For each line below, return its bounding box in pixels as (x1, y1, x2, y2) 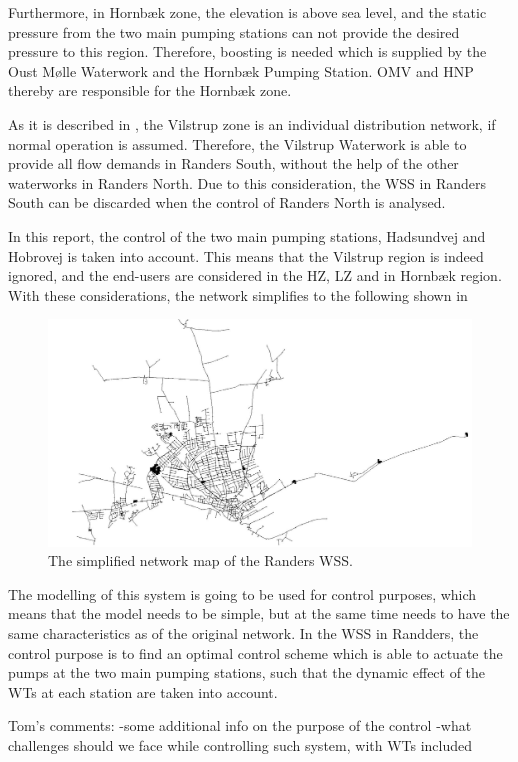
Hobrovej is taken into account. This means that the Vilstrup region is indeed (8, 245, 484, 266)
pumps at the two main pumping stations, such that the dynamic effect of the (8, 662, 486, 683)
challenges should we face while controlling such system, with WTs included (8, 734, 473, 755)
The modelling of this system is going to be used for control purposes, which (8, 583, 477, 604)
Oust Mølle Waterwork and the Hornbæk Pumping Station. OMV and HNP (8, 60, 474, 81)
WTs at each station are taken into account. (8, 681, 278, 702)
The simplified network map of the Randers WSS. (48, 550, 353, 571)
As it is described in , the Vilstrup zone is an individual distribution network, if (8, 113, 496, 134)
